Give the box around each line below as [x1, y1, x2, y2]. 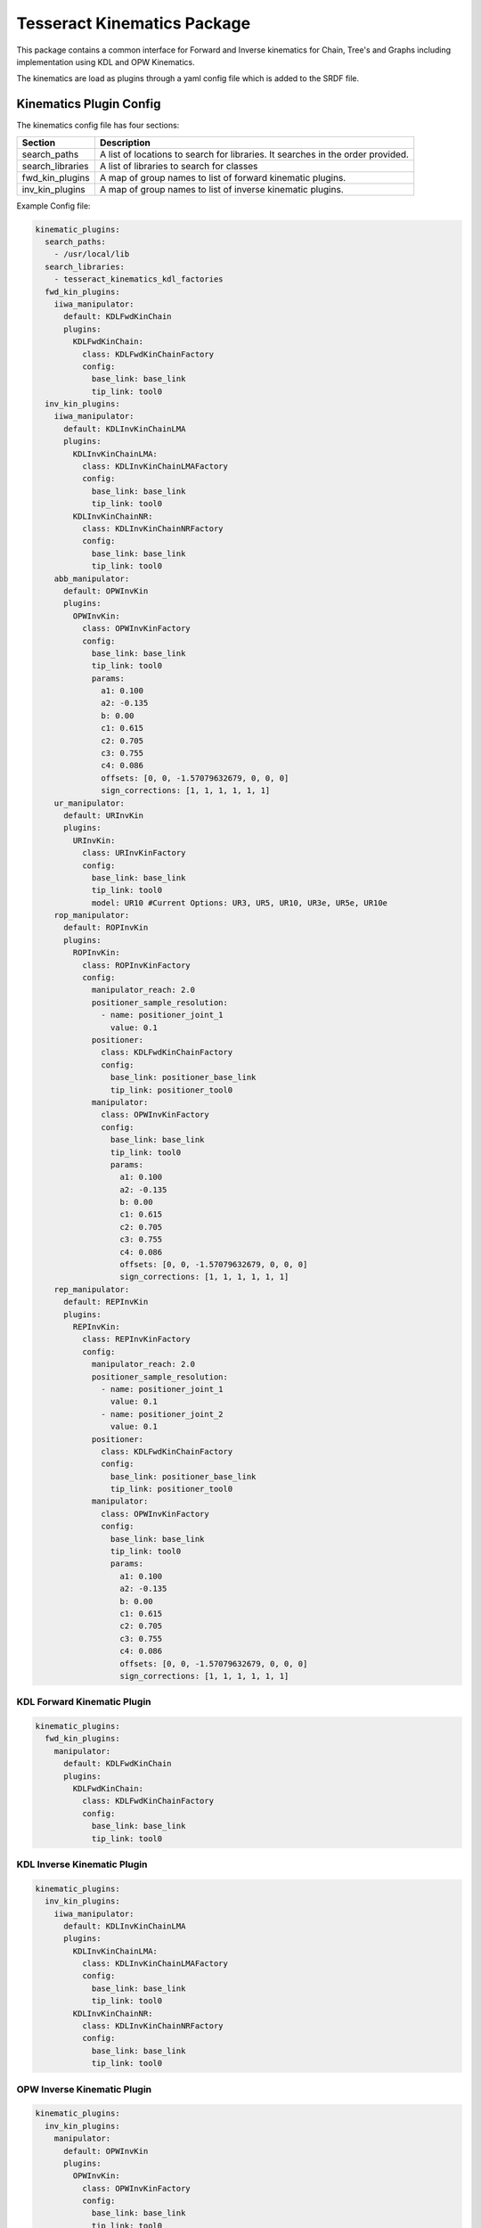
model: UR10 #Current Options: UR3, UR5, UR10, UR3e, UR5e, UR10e [91, 897, 387, 908]
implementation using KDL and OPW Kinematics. [16, 56, 195, 67]
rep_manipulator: [53, 1284, 130, 1294]
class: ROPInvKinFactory [81, 960, 191, 971]
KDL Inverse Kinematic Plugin [16, 1858, 148, 1871]
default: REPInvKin [63, 1297, 149, 1307]
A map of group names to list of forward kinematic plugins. [99, 171, 346, 184]
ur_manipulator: [53, 798, 125, 808]
